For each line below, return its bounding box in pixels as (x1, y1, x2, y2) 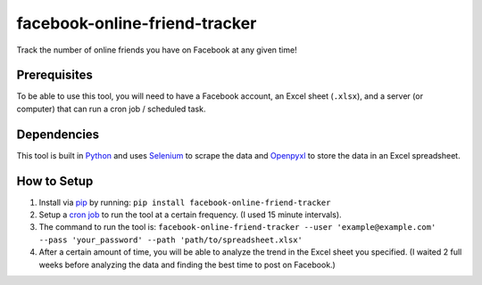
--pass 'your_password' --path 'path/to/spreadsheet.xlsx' (38, 234, 303, 245)
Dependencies (16, 126, 100, 142)
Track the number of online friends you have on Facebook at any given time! (16, 45, 298, 55)
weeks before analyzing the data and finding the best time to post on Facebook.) (38, 259, 337, 270)
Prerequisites (16, 68, 93, 83)
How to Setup (16, 174, 94, 189)
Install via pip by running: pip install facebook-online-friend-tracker (38, 197, 331, 208)
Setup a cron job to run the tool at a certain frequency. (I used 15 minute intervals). (38, 209, 343, 220)
